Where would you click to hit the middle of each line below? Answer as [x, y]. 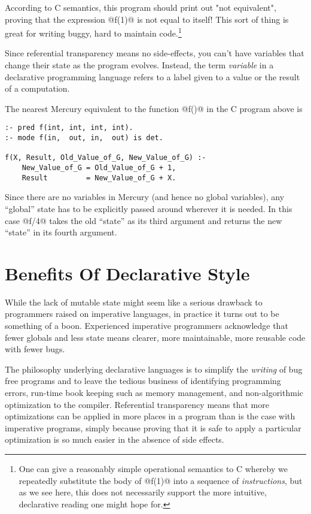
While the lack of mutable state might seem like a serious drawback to [134, 302]
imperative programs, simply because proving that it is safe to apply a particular [153, 427]
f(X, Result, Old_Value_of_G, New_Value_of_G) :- [106, 158]
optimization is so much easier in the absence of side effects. [115, 439]
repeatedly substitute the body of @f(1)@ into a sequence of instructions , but [161, 480]
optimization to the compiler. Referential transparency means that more [137, 404]
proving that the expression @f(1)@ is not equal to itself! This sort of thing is [147, 19]
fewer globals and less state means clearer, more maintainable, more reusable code [155, 337]
